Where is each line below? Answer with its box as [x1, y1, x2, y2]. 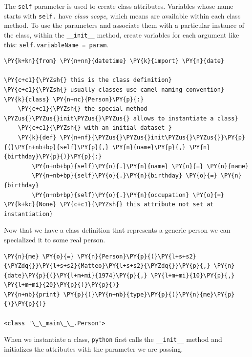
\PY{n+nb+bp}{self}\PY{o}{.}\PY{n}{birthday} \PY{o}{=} [32, 172, 217, 179]
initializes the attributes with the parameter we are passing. [4, 343, 183, 354]
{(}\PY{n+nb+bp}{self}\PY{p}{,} [4, 143, 109, 151]
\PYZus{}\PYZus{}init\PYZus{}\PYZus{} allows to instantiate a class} [4, 115, 238, 122]
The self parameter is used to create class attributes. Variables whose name [4, 1, 233, 11]
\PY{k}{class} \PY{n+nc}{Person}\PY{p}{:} [4, 96, 144, 103]
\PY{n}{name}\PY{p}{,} [112, 143, 186, 151]
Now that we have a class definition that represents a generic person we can [4, 225, 231, 235]
